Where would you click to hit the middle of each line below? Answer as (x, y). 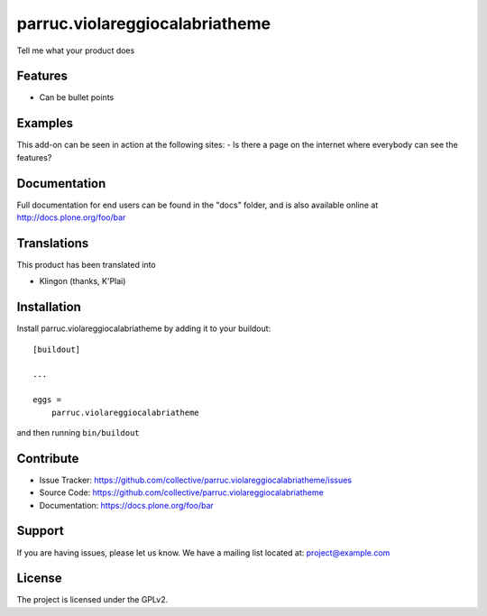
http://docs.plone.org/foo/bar (71, 217)
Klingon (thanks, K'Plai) (83, 281)
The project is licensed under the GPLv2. (92, 600)
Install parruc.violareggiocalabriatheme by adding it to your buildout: (144, 328)
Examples (45, 123)
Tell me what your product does (76, 51)
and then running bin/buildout (78, 432)
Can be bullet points (77, 97)
